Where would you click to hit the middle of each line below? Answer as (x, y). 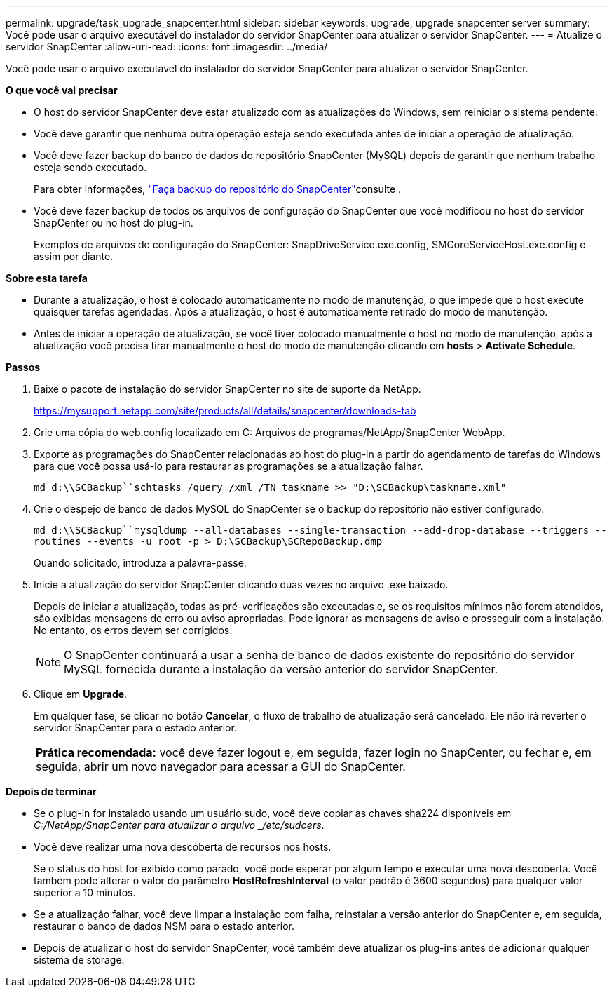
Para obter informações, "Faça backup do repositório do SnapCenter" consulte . (218, 189)
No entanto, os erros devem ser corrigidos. (133, 630)
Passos (23, 367)
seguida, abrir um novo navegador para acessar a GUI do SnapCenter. (221, 766)
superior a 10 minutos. (85, 892)
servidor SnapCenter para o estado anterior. (135, 728)
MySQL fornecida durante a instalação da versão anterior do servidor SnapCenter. (281, 669)
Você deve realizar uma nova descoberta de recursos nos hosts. (183, 847)
